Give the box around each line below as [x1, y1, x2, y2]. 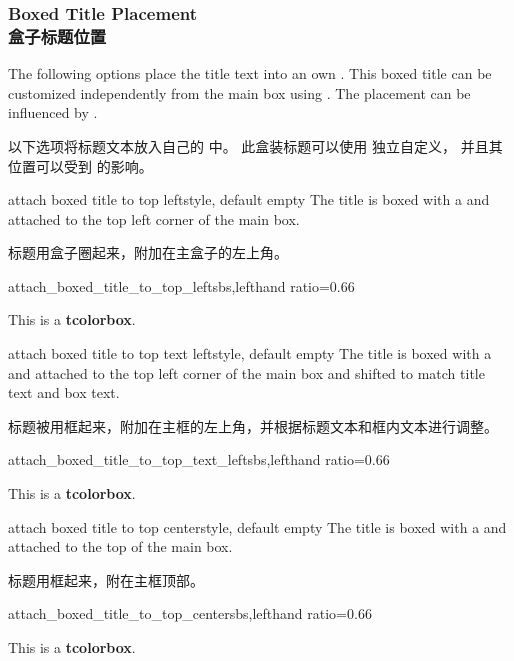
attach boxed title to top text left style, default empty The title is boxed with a [8, 343, 492, 364]
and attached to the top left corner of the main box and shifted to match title [8, 362, 485, 383]
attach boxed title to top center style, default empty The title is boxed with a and [8, 516, 507, 537]
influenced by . [8, 102, 98, 123]
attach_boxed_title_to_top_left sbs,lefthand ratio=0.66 [8, 275, 355, 296]
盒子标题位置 [8, 23, 107, 48]
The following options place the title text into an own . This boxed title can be [8, 63, 492, 84]
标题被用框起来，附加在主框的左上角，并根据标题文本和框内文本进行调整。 [8, 415, 498, 436]
